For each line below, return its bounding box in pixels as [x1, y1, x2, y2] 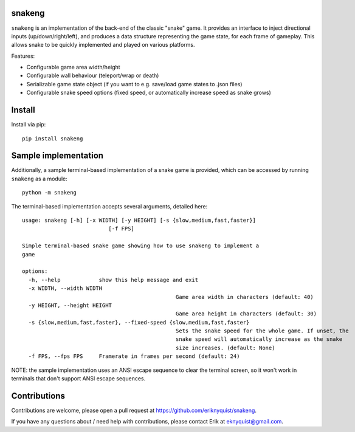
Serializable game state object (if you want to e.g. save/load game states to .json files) [26, 80, 243, 87]
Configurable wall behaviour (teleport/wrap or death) [26, 72, 159, 79]
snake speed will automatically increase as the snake [175, 336, 343, 343]
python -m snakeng [22, 189, 77, 196]
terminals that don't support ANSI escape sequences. [11, 375, 146, 382]
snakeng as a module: [11, 175, 68, 182]
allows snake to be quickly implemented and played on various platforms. [11, 41, 195, 49]
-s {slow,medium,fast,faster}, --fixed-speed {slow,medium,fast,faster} [28, 319, 250, 326]
